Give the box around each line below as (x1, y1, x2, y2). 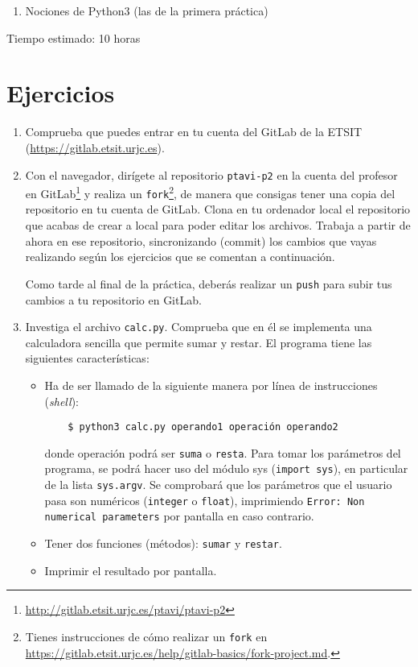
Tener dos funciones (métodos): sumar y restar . (44, 535, 282, 552)
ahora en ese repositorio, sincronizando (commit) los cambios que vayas (25, 232, 377, 249)
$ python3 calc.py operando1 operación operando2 (68, 421, 338, 433)
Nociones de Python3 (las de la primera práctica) (25, 2, 268, 19)
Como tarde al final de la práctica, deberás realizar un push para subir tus (25, 275, 392, 292)
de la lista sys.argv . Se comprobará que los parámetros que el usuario (44, 476, 392, 493)
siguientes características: (25, 350, 150, 367)
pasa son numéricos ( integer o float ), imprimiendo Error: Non (44, 491, 365, 508)
